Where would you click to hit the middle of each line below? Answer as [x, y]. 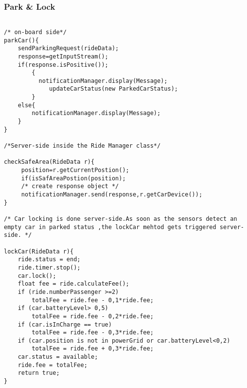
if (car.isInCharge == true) [65, 324]
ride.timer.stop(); [49, 267]
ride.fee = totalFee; [53, 365]
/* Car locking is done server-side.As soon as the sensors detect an [121, 219]
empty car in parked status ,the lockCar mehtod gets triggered [110, 227]
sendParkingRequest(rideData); [68, 48]
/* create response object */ [70, 186]
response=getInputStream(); [63, 56]
